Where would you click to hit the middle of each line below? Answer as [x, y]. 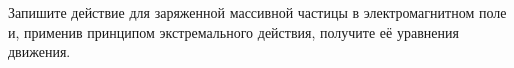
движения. [39, 51]
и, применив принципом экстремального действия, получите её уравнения [233, 31]
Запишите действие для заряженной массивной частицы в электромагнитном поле [257, 12]
